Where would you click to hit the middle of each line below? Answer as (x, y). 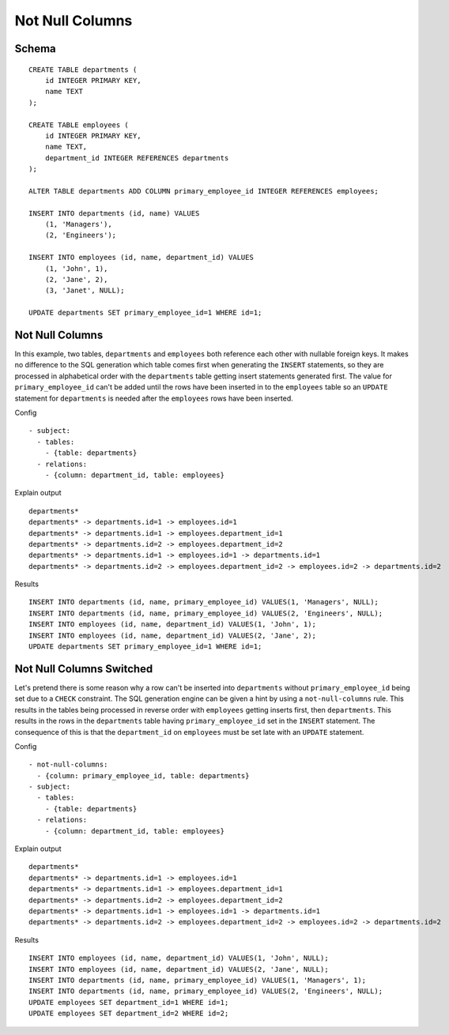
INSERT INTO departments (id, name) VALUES (114, 213)
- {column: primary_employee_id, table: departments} (143, 775)
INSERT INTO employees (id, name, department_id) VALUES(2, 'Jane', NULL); (179, 969)
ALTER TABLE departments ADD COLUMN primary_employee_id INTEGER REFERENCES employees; (204, 191)
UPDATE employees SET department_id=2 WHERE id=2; (129, 1014)
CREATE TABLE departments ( (83, 70)
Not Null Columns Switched (84, 669)
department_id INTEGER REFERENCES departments (137, 158)
